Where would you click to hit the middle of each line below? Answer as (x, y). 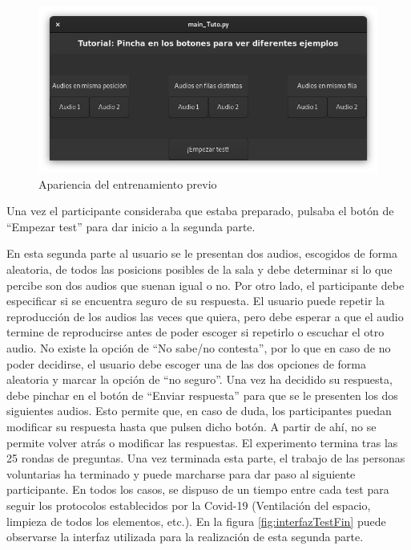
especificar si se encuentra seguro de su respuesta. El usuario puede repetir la (195, 301)
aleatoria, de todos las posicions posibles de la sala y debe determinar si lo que (199, 269)
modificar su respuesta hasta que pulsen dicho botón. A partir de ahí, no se (191, 426)
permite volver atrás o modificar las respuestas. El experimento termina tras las (202, 442)
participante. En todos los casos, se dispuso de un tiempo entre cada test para (198, 489)
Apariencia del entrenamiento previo (128, 183)
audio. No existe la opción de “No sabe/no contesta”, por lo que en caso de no (199, 347)
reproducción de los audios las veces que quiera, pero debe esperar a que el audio (205, 316)
